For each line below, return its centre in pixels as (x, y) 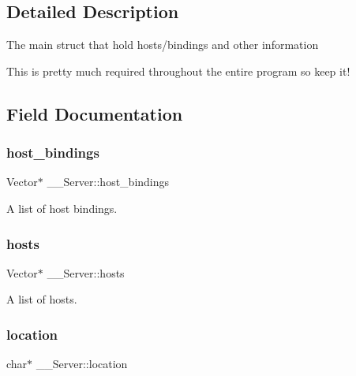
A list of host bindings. (62, 208)
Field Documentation (95, 113)
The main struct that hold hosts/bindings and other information (163, 45)
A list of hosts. (42, 299)
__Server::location (82, 364)
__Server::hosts (86, 272)
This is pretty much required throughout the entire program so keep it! (178, 71)
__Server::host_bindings (108, 182)
